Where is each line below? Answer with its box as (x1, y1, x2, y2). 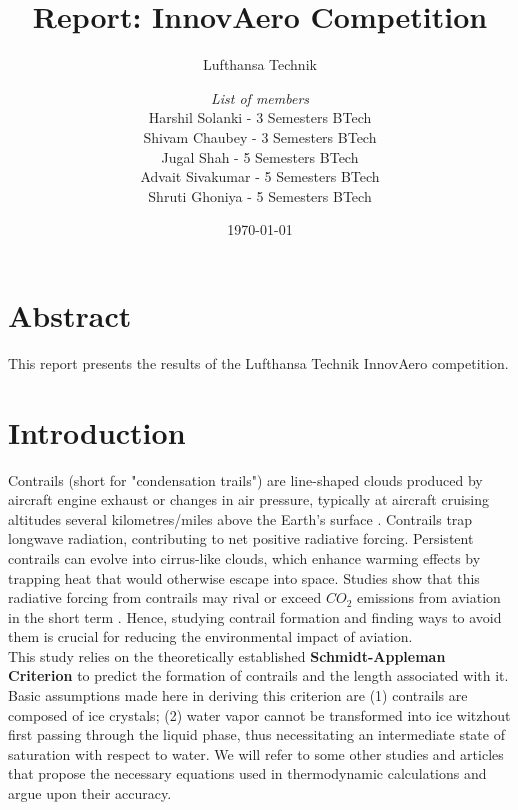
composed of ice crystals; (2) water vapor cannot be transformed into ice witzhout (8, 704, 511, 725)
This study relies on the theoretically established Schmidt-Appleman (8, 645, 446, 666)
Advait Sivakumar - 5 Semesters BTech (140, 166, 380, 187)
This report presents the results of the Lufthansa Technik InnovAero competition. (8, 352, 509, 373)
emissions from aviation (357, 587, 501, 608)
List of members (210, 87, 310, 108)
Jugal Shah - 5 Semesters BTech (161, 146, 359, 167)
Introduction (8, 411, 186, 452)
